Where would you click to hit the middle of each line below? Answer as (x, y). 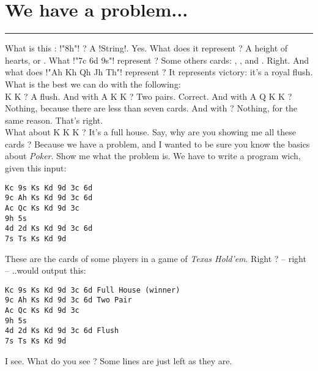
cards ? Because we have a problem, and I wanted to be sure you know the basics (157, 144)
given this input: (36, 168)
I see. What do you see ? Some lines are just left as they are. (119, 360)
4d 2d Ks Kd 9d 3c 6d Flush (62, 331)
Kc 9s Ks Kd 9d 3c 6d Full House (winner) (93, 290)
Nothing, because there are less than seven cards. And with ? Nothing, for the (151, 108)
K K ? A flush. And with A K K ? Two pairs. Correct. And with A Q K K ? (149, 96)
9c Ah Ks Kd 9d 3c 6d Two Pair (68, 300)
